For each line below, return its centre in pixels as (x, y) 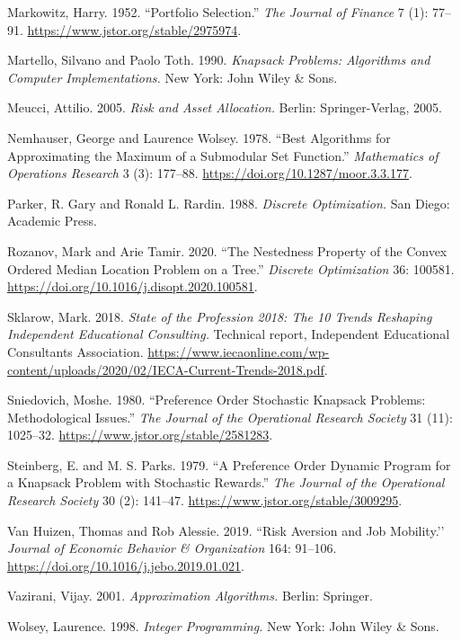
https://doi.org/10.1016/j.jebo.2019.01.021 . (126, 565)
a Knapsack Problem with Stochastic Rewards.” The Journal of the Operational (226, 482)
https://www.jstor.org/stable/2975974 (133, 29)
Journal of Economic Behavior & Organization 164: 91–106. (172, 548)
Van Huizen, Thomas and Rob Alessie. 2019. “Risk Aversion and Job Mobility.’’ (226, 530)
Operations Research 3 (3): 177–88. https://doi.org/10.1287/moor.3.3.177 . (210, 173)
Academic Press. (52, 221)
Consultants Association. (75, 351)
